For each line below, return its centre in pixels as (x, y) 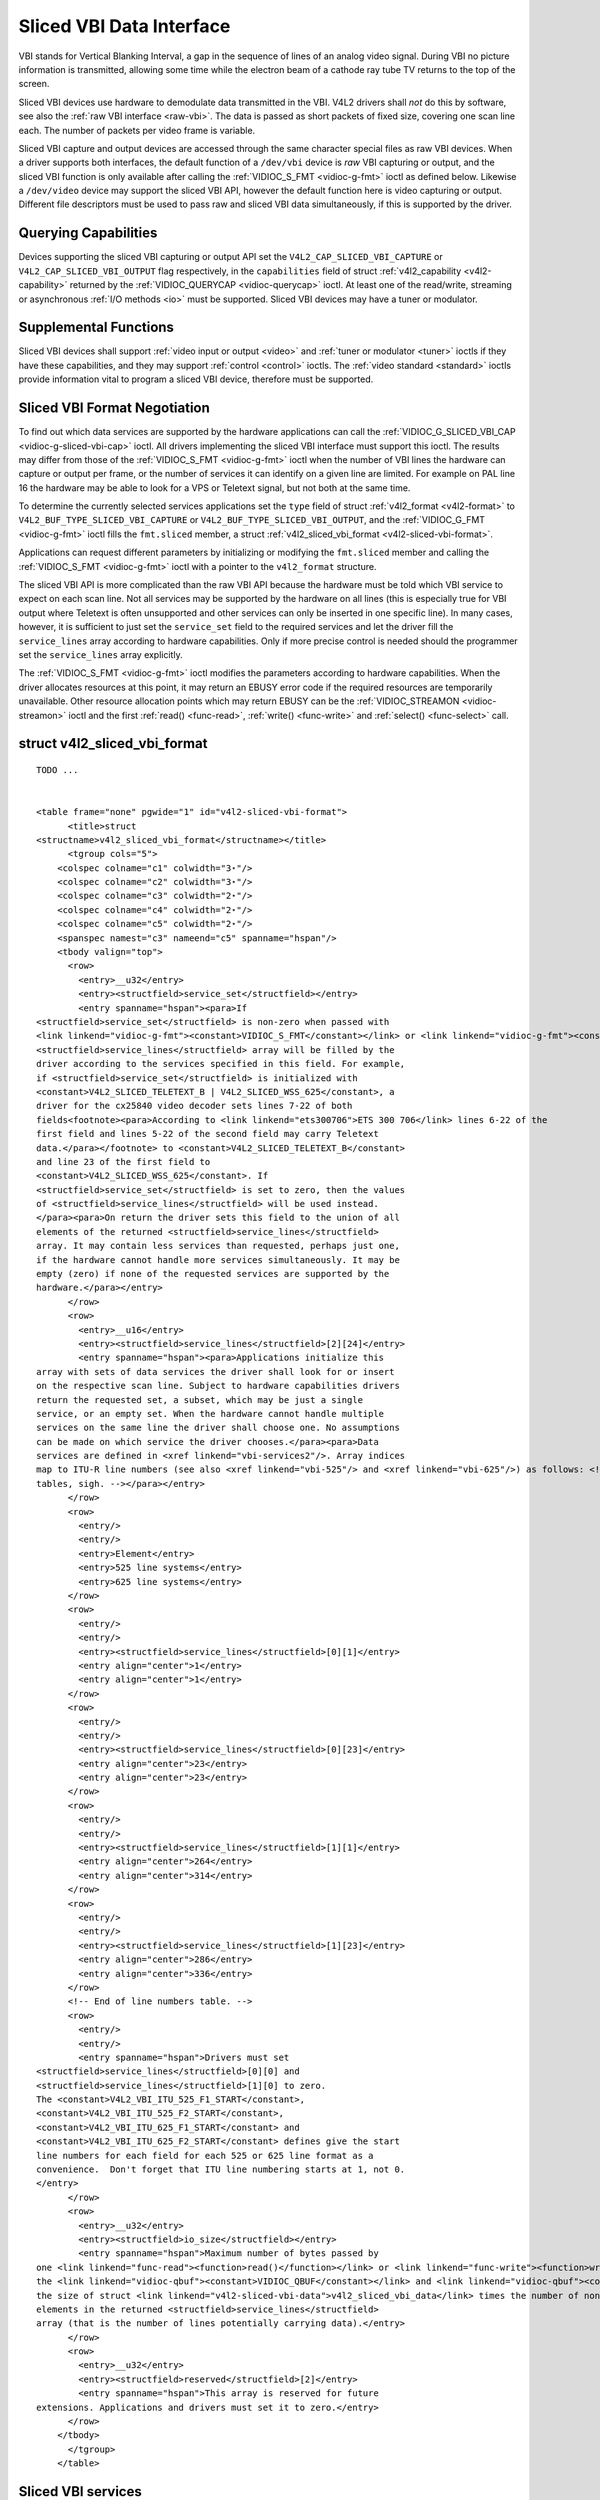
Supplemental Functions (96, 327)
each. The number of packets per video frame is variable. (137, 130)
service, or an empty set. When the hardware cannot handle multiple (210, 1413)
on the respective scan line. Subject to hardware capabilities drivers (218, 1386)
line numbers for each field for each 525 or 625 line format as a (205, 2155)
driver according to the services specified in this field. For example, (221, 1064)
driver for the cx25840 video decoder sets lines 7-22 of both (194, 1106)
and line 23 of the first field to (123, 1161)
